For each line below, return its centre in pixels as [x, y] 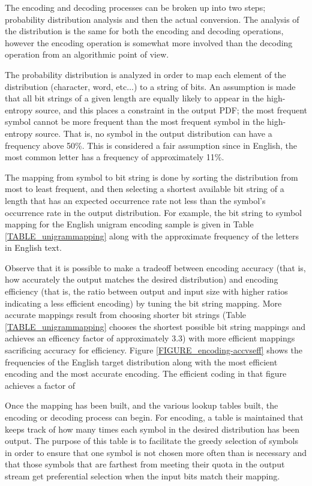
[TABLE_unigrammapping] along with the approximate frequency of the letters [152, 235]
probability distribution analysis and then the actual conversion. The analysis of [152, 19]
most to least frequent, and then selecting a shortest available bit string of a [145, 189]
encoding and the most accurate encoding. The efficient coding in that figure [146, 373]
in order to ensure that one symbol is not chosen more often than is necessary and [156, 452]
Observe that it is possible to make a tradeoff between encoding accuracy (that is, [155, 267]
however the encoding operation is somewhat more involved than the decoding [149, 42]
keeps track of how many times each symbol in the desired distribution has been [152, 429]
